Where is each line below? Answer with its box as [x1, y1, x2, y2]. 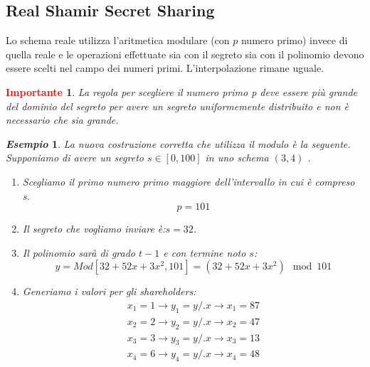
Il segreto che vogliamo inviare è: [22, 221, 166, 236]
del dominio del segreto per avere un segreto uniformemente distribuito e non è [6, 98, 349, 113]
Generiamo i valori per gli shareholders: [22, 284, 196, 299]
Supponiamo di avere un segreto [6, 150, 144, 165]
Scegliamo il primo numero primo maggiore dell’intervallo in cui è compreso [22, 174, 355, 188]
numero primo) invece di [240, 33, 348, 48]
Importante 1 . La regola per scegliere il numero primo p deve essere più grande [6, 84, 358, 99]
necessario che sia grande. [6, 112, 119, 127]
